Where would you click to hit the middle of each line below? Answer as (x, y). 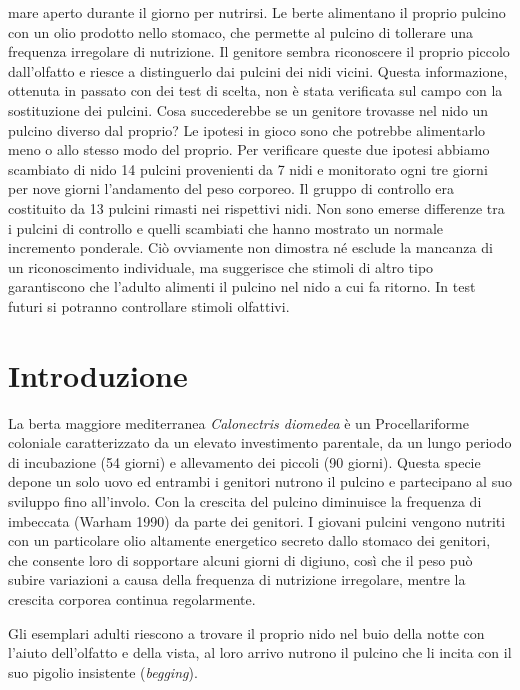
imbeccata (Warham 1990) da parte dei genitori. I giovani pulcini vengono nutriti (257, 520)
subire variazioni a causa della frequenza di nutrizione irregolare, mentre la (237, 579)
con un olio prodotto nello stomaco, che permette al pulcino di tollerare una (240, 31)
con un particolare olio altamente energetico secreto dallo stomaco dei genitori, (249, 540)
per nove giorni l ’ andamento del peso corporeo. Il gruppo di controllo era (231, 188)
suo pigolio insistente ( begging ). (103, 671)
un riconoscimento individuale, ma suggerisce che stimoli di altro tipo (221, 266)
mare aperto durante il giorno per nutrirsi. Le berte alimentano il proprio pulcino (257, 12)
